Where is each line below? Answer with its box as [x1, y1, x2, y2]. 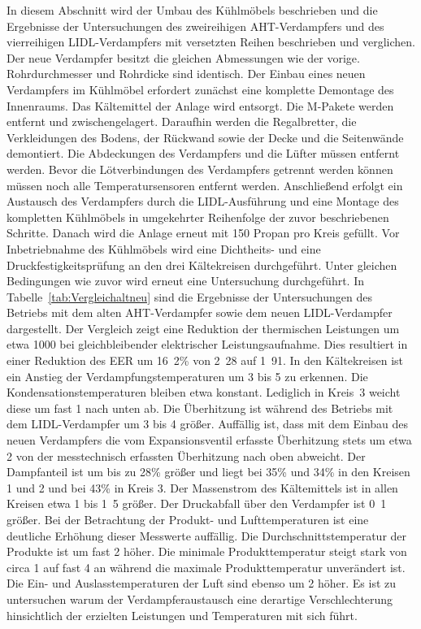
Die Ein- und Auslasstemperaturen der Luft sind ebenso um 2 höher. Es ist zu [7, 575, 397, 592]
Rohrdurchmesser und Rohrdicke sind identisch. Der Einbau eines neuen [7, 65, 366, 82]
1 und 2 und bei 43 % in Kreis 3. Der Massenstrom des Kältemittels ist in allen [7, 479, 398, 496]
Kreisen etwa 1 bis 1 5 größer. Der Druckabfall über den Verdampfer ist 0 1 [7, 495, 387, 512]
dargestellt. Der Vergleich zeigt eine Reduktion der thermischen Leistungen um [7, 319, 400, 336]
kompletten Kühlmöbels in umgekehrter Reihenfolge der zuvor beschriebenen [7, 208, 389, 225]
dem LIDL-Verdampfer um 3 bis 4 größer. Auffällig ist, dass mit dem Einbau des [7, 415, 409, 432]
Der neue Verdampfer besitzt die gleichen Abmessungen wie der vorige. [7, 49, 360, 66]
